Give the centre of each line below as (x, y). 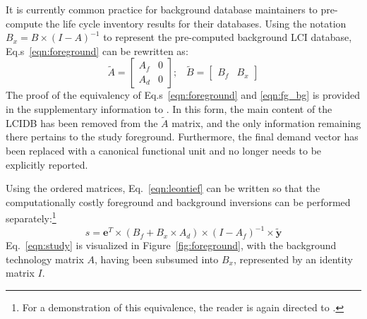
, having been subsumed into (157, 259)
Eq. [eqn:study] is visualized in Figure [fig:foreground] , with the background (171, 245)
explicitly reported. (47, 164)
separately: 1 (31, 217)
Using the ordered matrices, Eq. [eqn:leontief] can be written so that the (163, 188)
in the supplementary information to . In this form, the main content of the (169, 108)
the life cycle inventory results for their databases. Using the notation (196, 23)
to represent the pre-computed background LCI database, (228, 37)
